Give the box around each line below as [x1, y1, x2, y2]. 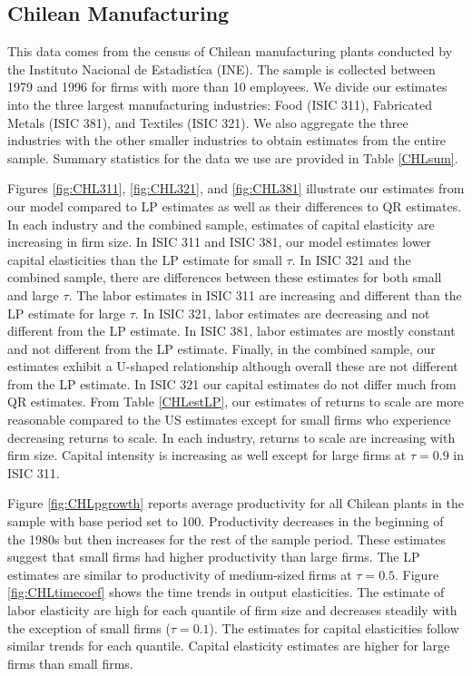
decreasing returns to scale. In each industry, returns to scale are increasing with [7, 427, 456, 446]
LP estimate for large [7, 303, 126, 322]
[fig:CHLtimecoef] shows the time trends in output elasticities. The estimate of [7, 583, 445, 602]
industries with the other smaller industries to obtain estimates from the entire [7, 131, 446, 150]
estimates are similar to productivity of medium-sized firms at [7, 564, 352, 583]
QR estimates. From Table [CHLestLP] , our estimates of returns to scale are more [7, 392, 464, 411]
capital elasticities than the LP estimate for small [7, 250, 282, 269]
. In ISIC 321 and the [291, 250, 411, 269]
